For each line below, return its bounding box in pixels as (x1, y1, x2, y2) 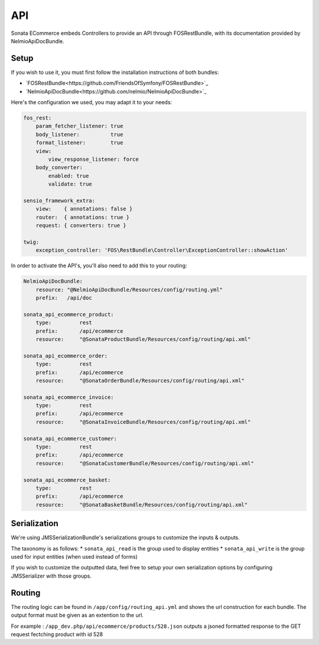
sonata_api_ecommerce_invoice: (23, 394, 115, 400)
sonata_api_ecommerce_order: (23, 352, 108, 359)
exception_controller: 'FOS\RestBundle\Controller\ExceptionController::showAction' (35, 247, 289, 254)
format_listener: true (35, 140, 123, 146)
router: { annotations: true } (35, 213, 130, 221)
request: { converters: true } (35, 222, 126, 229)
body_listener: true (35, 131, 123, 138)
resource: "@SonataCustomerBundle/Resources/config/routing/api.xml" (35, 460, 254, 466)
